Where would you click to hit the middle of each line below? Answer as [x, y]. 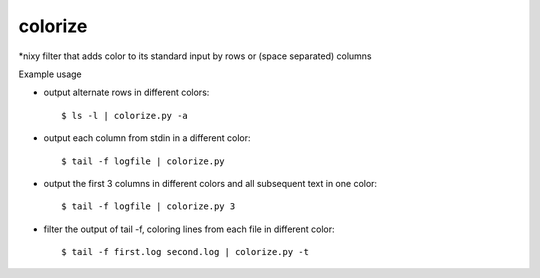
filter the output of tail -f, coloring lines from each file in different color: [189, 229]
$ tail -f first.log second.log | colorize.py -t [185, 252]
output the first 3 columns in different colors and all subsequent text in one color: [210, 183]
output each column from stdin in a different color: [147, 138]
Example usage [50, 74]
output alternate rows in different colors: [126, 92]
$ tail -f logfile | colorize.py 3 [148, 206]
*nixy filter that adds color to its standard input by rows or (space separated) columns [195, 56]
